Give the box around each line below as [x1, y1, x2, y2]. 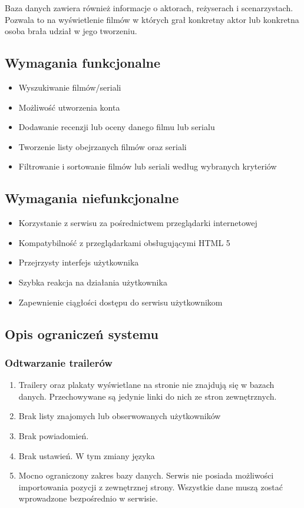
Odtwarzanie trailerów [5, 355, 113, 370]
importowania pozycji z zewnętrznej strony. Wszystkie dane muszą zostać [18, 480, 283, 493]
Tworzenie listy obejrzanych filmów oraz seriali [18, 140, 187, 152]
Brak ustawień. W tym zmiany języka [18, 449, 155, 461]
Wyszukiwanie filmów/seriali [18, 81, 121, 93]
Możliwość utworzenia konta [18, 101, 120, 113]
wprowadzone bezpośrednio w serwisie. [18, 492, 158, 504]
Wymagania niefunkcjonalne [5, 189, 179, 207]
